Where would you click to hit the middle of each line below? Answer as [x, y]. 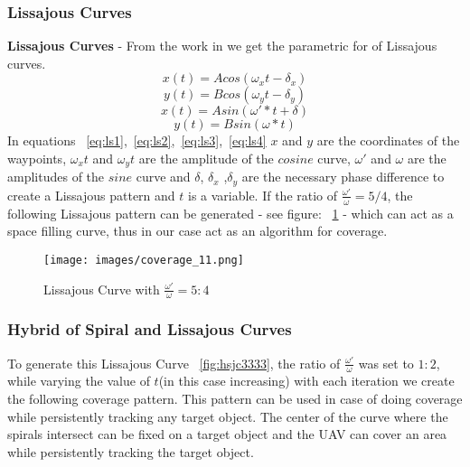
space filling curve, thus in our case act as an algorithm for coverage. [197, 231]
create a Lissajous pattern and [91, 195]
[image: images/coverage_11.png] [144, 260]
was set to [386, 363]
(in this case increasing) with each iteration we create [306, 381]
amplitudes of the [56, 177]
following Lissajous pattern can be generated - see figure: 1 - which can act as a [230, 213]
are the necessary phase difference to [343, 177]
